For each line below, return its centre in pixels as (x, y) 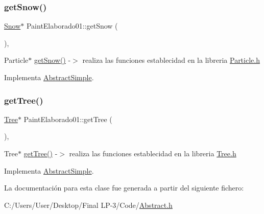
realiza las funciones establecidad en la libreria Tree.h (153, 153)
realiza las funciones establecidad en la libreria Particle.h (171, 60)
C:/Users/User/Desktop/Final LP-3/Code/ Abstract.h (88, 205)
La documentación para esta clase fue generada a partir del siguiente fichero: (124, 188)
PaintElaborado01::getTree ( (68, 119)
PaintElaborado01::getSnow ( (72, 26)
